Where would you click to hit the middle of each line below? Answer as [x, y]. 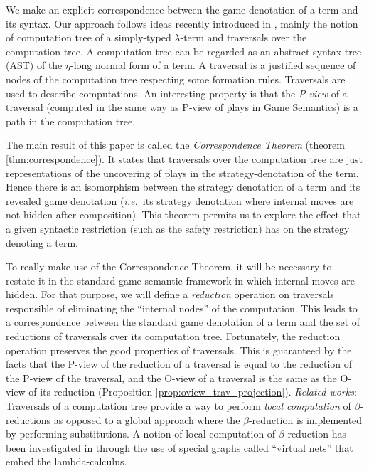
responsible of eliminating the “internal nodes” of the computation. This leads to [182, 308]
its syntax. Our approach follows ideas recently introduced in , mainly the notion [182, 23]
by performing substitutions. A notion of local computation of [141, 434]
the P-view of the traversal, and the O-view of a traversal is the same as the [171, 377]
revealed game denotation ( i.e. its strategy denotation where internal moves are [180, 200]
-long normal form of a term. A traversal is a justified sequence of [213, 65]
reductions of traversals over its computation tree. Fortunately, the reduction [173, 336]
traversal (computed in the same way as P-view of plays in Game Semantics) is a [182, 107]
